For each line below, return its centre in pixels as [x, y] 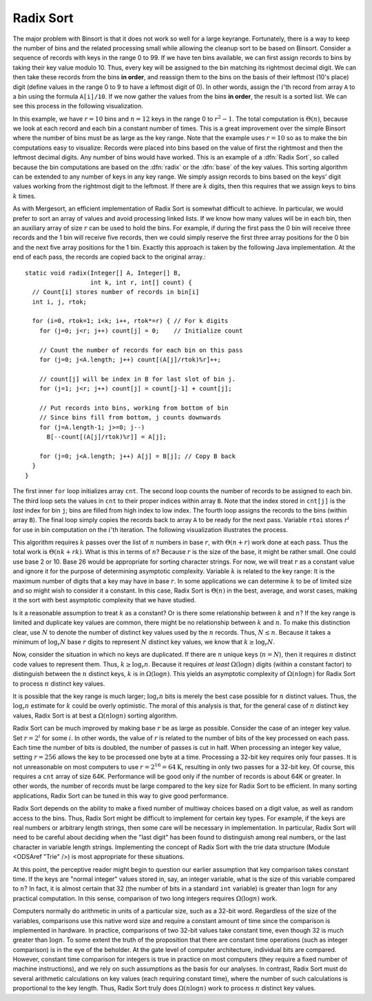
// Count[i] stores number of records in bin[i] [116, 292]
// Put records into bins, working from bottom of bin [134, 408]
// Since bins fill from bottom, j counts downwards [130, 418]
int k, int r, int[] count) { [141, 282]
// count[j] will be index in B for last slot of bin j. [137, 379]
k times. [24, 196]
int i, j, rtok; [60, 301]
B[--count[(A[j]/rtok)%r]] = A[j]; [106, 437]
